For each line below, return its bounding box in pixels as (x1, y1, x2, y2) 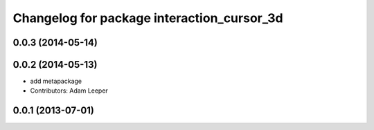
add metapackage (30, 77, 82, 86)
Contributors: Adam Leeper (30, 86, 109, 95)
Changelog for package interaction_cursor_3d (12, 10, 283, 26)
